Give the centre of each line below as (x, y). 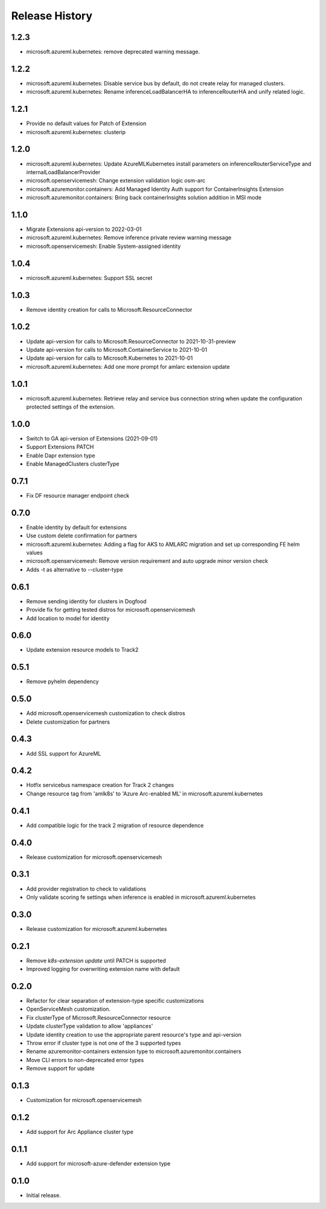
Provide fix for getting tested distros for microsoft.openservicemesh (111, 610)
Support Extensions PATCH (60, 447)
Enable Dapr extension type (61, 455)
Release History (52, 16)
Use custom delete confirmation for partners (81, 536)
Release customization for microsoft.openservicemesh (94, 857)
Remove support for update (60, 1068)
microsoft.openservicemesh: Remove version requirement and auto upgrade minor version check (147, 561)
